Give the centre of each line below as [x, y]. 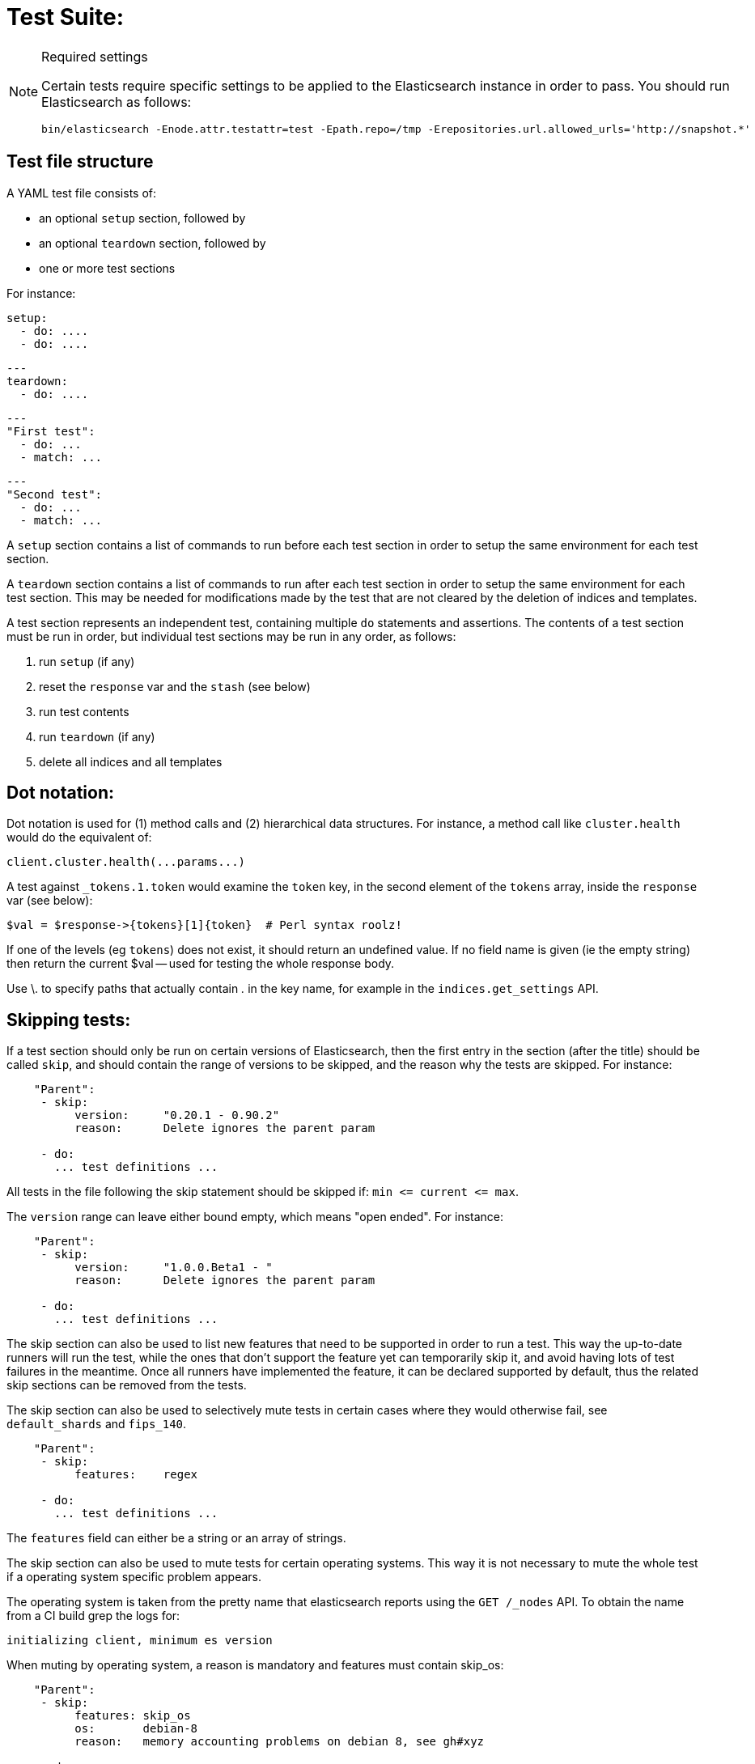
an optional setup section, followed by [142, 218]
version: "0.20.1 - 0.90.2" [177, 1115]
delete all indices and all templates [131, 761]
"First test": [51, 431]
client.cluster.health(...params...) [126, 862]
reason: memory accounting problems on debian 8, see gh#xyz [280, 1742]
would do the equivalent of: [79, 837]
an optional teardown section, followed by [153, 243]
